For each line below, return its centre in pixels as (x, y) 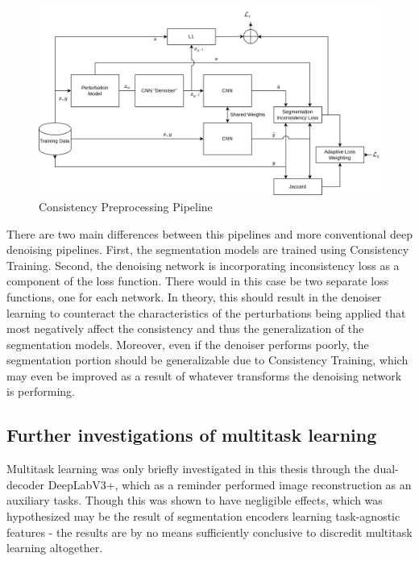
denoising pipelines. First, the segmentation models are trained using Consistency (208, 249)
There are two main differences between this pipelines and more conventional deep (209, 233)
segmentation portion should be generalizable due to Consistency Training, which (207, 360)
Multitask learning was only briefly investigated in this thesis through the (188, 469)
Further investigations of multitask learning (192, 435)
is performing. (41, 391)
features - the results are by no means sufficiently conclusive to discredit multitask (209, 532)
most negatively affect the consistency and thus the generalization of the (185, 328)
